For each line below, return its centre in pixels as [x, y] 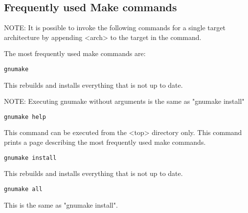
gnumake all [23, 189]
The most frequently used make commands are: [75, 53]
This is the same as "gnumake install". [61, 204]
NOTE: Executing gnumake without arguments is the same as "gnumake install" [124, 101]
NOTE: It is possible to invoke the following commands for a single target [115, 28]
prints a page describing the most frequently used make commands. [105, 142]
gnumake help [25, 117]
